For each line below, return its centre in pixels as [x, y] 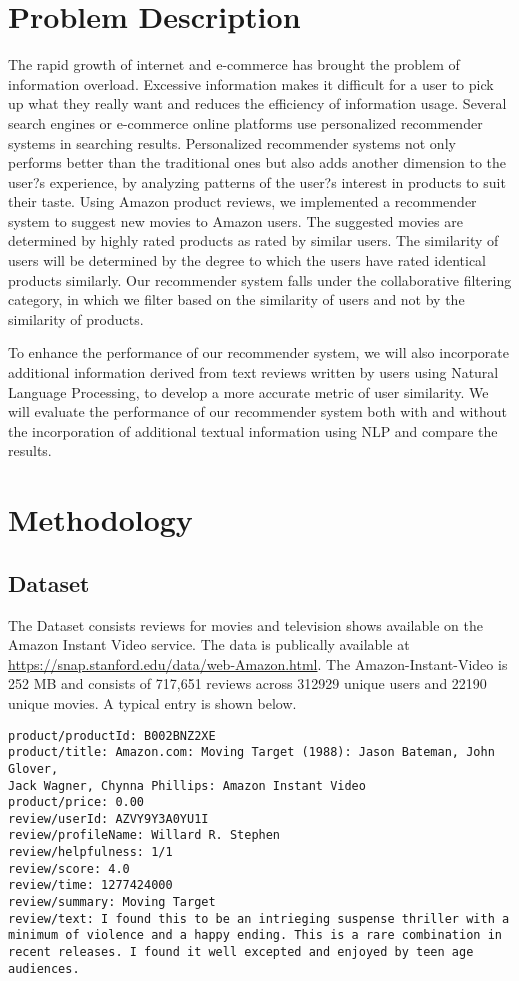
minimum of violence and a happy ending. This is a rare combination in [255, 935]
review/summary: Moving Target [112, 902]
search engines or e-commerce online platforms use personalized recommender [245, 122]
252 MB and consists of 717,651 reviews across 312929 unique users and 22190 [247, 683]
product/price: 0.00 [76, 802]
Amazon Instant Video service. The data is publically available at [209, 644]
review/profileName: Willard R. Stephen [144, 835]
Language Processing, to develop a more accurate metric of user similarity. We [248, 391]
